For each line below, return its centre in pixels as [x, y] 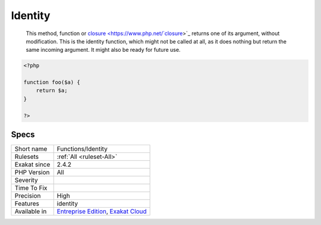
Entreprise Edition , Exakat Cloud [102, 211]
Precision [28, 196]
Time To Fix [31, 188]
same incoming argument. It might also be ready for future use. [103, 50]
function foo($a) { [52, 82]
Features [27, 204]
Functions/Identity [82, 149]
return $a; [52, 90]
